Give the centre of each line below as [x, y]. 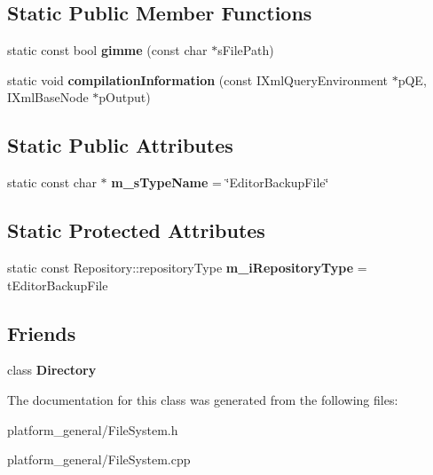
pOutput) [125, 97]
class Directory [52, 370]
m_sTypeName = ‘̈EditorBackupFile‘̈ [220, 182]
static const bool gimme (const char [107, 50]
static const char [52, 182]
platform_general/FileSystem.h [93, 429]
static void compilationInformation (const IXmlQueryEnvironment [197, 79]
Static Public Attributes [120, 145]
